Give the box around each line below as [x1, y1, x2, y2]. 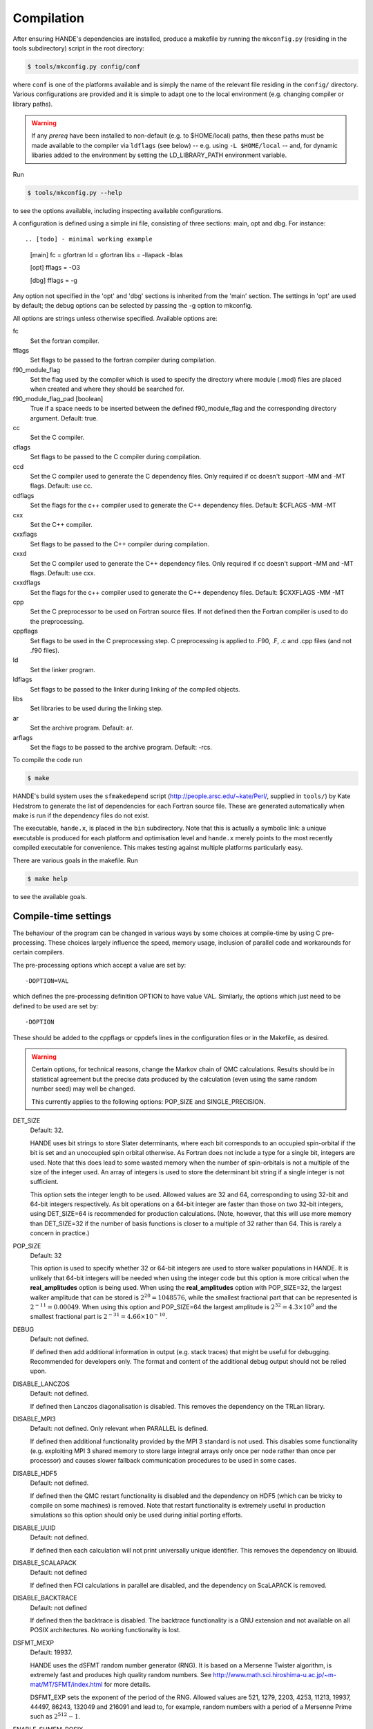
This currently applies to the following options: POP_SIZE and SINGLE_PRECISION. [31, 1097, 266, 1106]
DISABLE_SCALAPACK [12, 1558, 77, 1566]
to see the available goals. [12, 892, 88, 900]
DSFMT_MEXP [12, 1638, 55, 1647]
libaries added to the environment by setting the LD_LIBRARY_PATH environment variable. [31, 151, 287, 159]
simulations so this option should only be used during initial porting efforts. [30, 1511, 243, 1519]
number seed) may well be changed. [31, 1084, 136, 1093]
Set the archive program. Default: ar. [30, 723, 134, 732]
